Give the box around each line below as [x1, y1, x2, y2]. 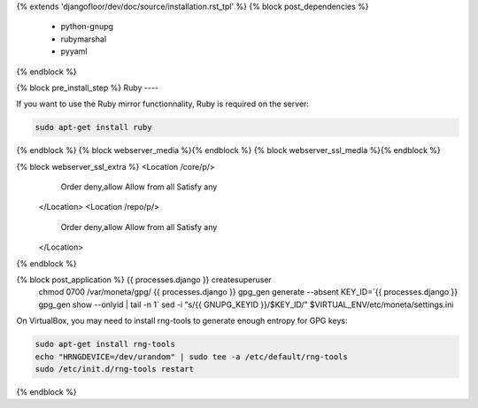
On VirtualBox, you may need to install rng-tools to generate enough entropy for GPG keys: [16, 315, 349, 327]
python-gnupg [60, 21, 114, 32]
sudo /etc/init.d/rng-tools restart [35, 364, 195, 373]
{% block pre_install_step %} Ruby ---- [16, 82, 159, 93]
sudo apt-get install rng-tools [35, 339, 176, 350]
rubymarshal [60, 34, 107, 44]
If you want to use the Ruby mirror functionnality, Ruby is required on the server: [16, 98, 310, 110]
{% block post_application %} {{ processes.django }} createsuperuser [16, 274, 272, 285]
